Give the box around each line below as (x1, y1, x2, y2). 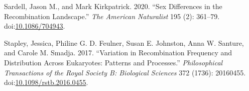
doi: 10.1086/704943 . (4, 21, 65, 31)
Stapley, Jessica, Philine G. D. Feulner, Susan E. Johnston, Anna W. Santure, (4, 37, 244, 48)
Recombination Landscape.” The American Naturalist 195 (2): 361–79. (4, 11, 220, 21)
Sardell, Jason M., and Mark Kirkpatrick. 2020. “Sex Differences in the (4, 1, 222, 11)
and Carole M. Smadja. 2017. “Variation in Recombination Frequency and (4, 47, 232, 58)
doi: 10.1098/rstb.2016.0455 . (4, 77, 88, 87)
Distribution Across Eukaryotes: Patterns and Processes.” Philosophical (4, 57, 223, 67)
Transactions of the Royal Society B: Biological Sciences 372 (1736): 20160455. (4, 67, 246, 77)
